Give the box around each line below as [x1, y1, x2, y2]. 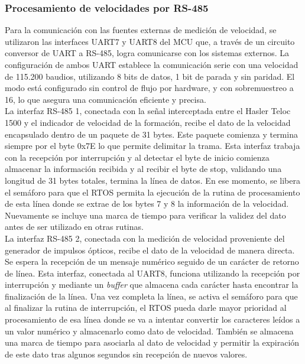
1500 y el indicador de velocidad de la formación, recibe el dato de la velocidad [5, 116, 291, 128]
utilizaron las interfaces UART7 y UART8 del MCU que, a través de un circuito [5, 35, 295, 47]
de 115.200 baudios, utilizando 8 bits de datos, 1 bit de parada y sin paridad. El [5, 70, 295, 82]
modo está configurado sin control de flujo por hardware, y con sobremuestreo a [5, 82, 294, 94]
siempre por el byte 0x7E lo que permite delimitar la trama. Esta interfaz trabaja [5, 139, 300, 152]
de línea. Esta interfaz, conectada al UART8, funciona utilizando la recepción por [5, 266, 300, 279]
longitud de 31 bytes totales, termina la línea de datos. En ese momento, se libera [5, 174, 300, 186]
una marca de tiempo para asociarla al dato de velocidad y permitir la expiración [5, 336, 300, 349]
